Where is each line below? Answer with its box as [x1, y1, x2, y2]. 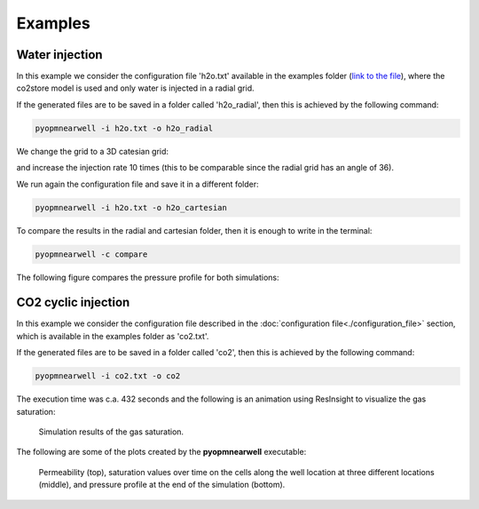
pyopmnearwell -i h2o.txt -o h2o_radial [35, 123, 213, 133]
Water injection [16, 47, 103, 62]
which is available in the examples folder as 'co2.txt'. [16, 330, 209, 341]
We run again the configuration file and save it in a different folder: [16, 179, 259, 189]
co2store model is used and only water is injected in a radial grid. [16, 83, 255, 93]
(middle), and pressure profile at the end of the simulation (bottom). [38, 480, 286, 490]
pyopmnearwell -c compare [35, 249, 148, 259]
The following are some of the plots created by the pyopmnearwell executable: [16, 447, 307, 457]
